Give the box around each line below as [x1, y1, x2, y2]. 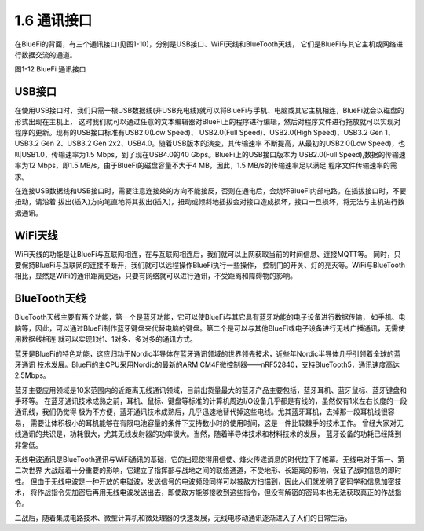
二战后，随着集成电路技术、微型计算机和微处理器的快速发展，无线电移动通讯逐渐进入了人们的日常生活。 [14, 513, 352, 522]
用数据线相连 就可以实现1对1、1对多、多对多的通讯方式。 [14, 335, 198, 344]
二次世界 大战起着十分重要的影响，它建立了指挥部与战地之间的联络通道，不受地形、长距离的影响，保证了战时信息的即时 [14, 466, 402, 475]
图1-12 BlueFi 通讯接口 [14, 64, 86, 74]
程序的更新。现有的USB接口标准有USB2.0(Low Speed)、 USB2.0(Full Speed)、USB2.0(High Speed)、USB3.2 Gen [14, 128, 384, 137]
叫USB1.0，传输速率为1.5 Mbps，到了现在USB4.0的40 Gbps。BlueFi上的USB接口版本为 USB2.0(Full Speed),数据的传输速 [14, 149, 406, 159]
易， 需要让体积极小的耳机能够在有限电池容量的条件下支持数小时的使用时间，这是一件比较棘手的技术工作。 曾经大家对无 [14, 418, 404, 427]
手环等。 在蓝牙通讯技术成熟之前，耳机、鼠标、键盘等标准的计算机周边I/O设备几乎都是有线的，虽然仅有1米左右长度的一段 [14, 397, 408, 406]
